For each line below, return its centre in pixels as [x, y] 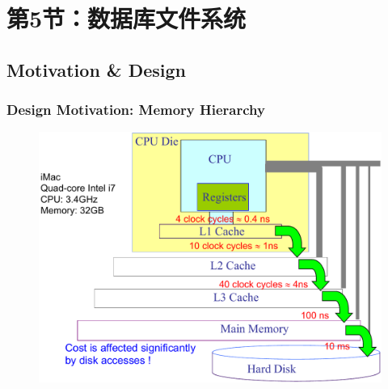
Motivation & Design [96, 69]
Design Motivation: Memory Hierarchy [136, 110]
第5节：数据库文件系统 [127, 18]
